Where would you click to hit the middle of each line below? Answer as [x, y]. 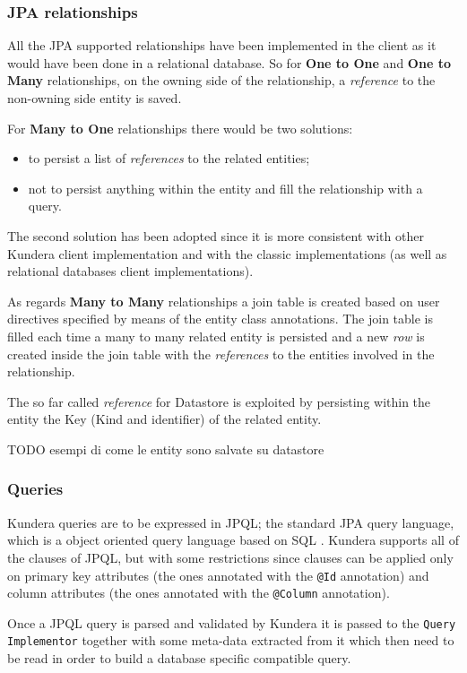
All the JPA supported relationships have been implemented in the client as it [222, 45]
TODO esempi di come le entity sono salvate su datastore [166, 449]
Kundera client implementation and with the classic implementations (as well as [227, 253]
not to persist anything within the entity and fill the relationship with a [225, 188]
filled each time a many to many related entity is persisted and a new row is [216, 336]
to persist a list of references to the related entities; [169, 158]
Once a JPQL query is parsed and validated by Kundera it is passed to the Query [232, 622]
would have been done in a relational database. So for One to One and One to [229, 62]
